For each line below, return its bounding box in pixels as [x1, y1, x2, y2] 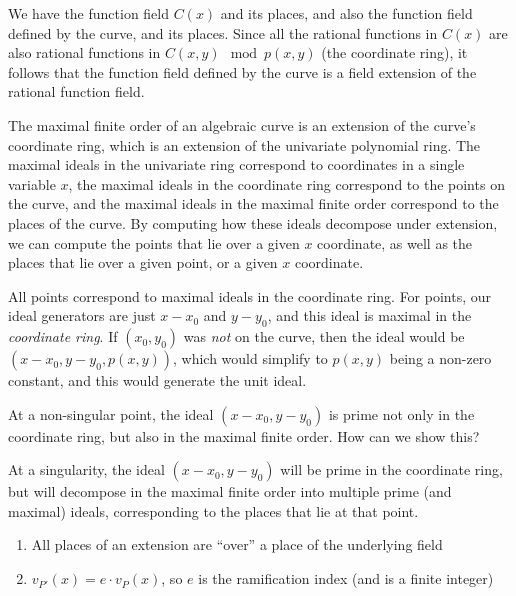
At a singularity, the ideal [8, 459, 165, 480]
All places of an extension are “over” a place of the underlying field [31, 534, 443, 555]
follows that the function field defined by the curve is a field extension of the [8, 61, 477, 82]
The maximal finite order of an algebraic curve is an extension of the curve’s [8, 114, 476, 135]
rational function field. [8, 81, 145, 102]
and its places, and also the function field [220, 3, 473, 23]
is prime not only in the [328, 403, 475, 424]
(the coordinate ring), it [321, 42, 468, 63]
